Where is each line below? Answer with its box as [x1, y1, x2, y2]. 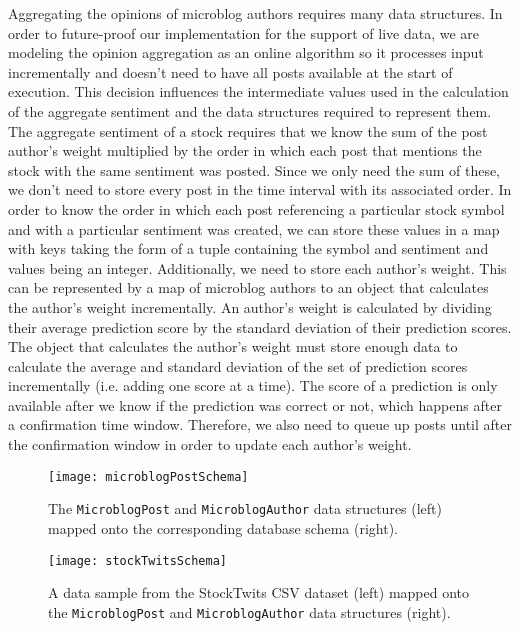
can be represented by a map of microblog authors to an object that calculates [8, 277, 489, 298]
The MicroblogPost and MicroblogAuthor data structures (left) [48, 498, 443, 519]
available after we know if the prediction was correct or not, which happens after [8, 394, 502, 415]
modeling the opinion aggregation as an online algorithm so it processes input [8, 42, 484, 63]
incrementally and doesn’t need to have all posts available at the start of [8, 61, 453, 82]
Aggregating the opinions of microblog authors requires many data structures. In [8, 3, 503, 23]
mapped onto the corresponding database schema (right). [48, 517, 398, 538]
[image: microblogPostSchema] [48, 469, 249, 484]
